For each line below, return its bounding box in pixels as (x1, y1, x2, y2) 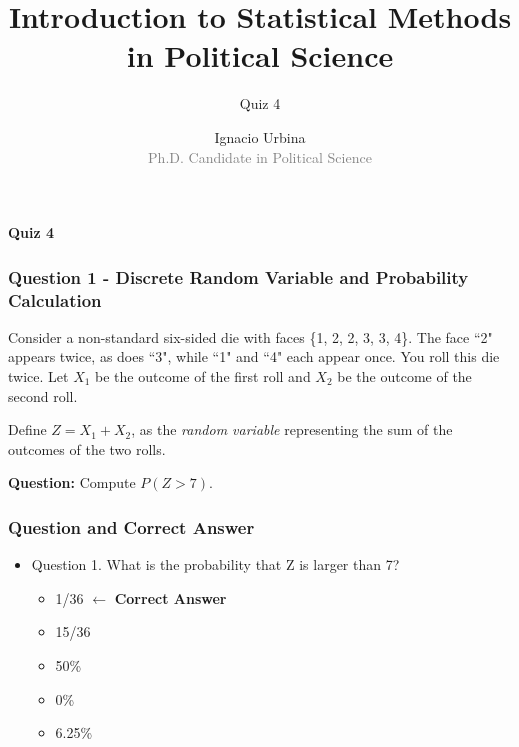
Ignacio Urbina (214, 126, 306, 147)
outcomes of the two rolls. (8, 438, 166, 459)
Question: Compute (8, 472, 136, 493)
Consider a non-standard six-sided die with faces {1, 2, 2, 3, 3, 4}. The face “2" (8, 326, 493, 347)
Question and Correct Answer (8, 514, 255, 539)
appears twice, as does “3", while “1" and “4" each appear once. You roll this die (8, 346, 500, 367)
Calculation (8, 287, 102, 312)
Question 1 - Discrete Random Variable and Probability (8, 264, 469, 289)
